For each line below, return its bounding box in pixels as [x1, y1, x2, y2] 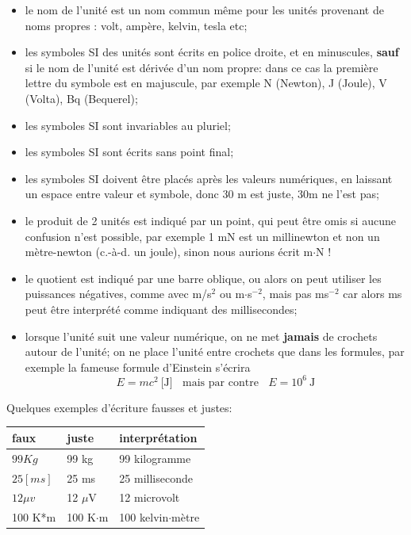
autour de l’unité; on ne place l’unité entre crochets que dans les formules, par [25, 343, 405, 360]
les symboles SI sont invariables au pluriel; [25, 117, 231, 133]
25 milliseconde [119, 469, 193, 486]
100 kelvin [119, 509, 169, 525]
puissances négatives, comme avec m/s [25, 285, 212, 302]
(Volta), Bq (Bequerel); [25, 90, 138, 106]
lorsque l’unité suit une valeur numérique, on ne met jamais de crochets [25, 327, 378, 344]
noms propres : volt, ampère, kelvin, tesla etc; [25, 17, 248, 33]
